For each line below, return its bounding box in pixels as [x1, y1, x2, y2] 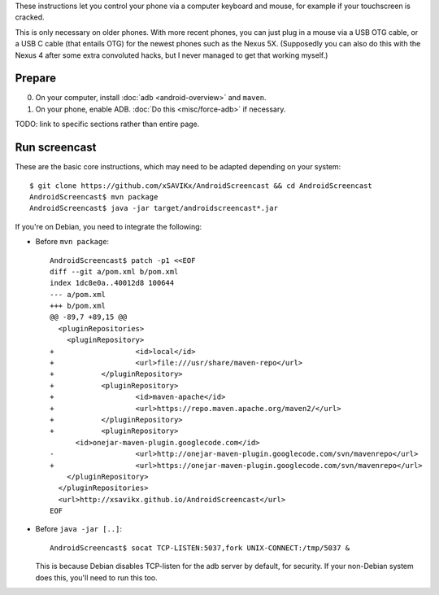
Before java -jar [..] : [35, 524, 122, 534]
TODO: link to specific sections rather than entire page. [15, 119, 200, 129]
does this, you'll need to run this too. [35, 572, 158, 582]
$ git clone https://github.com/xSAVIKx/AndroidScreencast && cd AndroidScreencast [29, 181, 373, 190]
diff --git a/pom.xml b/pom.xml [50, 267, 179, 276]
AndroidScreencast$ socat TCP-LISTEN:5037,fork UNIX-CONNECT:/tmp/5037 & [50, 543, 350, 553]
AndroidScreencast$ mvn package [29, 192, 159, 201]
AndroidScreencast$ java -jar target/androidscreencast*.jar [29, 203, 278, 213]
